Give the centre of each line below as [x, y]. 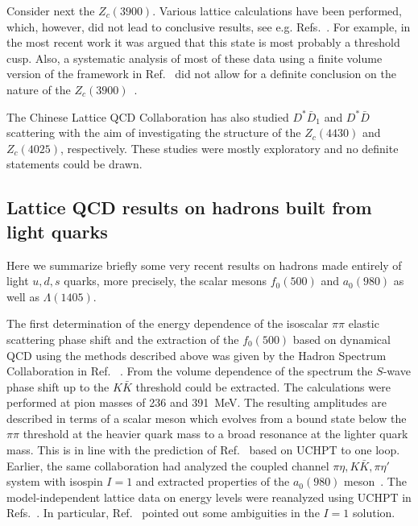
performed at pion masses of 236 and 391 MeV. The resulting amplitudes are [197, 402]
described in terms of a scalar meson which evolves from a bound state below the [207, 418]
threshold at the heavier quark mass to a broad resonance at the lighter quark [215, 434]
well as [23, 296]
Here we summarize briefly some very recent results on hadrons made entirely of [204, 265]
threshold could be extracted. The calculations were [263, 386]
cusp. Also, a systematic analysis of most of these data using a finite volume [195, 58]
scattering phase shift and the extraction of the [123, 339]
